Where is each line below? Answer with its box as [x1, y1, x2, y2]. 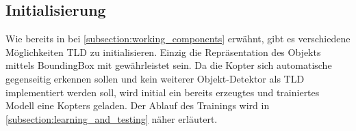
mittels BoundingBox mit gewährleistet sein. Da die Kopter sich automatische [5, 58, 332, 72]
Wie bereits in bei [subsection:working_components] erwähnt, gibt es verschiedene [5, 31, 351, 46]
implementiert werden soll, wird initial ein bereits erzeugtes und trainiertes [5, 85, 320, 99]
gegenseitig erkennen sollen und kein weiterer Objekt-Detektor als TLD [5, 71, 305, 85]
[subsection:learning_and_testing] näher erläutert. [5, 111, 218, 126]
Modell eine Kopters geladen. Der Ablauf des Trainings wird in [5, 98, 270, 113]
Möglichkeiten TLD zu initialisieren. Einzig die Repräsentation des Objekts [5, 44, 321, 59]
